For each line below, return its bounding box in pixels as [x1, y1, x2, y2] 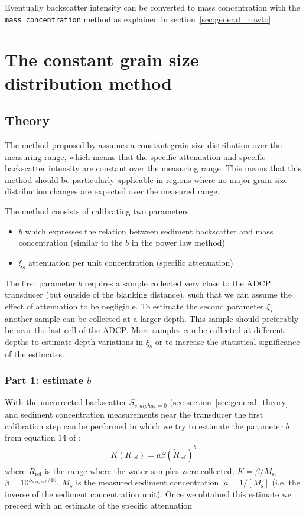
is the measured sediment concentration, [76, 476, 222, 488]
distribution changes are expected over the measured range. [5, 185, 220, 197]
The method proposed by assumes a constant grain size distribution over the [5, 139, 282, 151]
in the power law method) [131, 236, 226, 249]
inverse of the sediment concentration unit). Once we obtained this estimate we [5, 487, 291, 500]
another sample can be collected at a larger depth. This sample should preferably [5, 312, 299, 324]
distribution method [5, 70, 172, 94]
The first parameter [5, 276, 76, 289]
